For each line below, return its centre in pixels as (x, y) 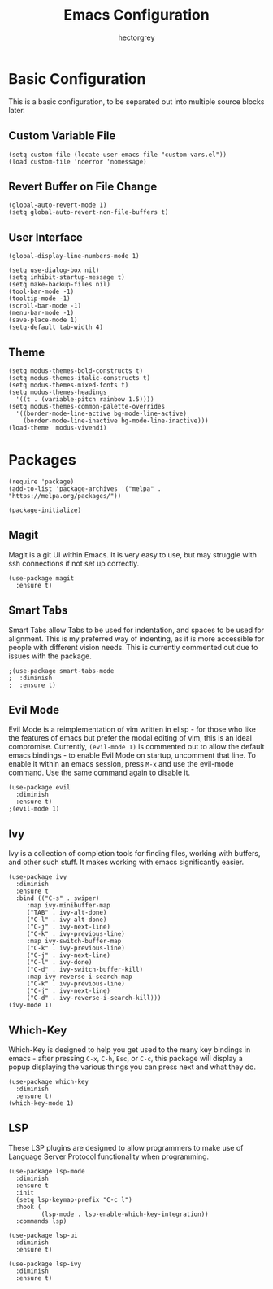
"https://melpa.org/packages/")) (65, 496)
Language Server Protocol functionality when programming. (109, 1156)
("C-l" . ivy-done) (59, 963)
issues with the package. (50, 656)
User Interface (46, 237)
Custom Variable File (62, 136)
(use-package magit (41, 578)
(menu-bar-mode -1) (41, 313)
